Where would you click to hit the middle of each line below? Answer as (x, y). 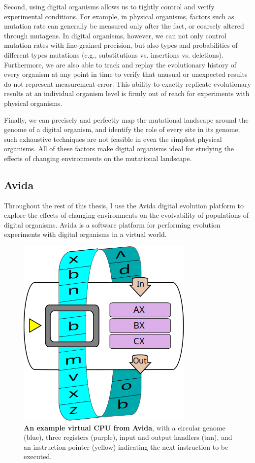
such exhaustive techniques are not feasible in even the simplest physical (113, 139)
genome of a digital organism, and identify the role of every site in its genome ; (122, 129)
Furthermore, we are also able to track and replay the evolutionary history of (120, 64)
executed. (38, 456)
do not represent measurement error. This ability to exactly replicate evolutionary (127, 83)
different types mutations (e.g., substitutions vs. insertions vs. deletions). (114, 54)
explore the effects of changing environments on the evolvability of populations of (126, 215)
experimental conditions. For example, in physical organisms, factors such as (119, 16)
